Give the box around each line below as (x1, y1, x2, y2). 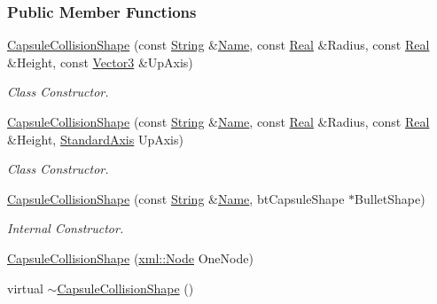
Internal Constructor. (7, 219, 124, 238)
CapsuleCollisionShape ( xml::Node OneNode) (7, 248, 254, 267)
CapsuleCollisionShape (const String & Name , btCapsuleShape (7, 189, 345, 207)
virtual (7, 278, 43, 297)
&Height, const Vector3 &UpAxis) (7, 52, 193, 71)
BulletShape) (355, 189, 425, 207)
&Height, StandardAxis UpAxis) (7, 129, 183, 148)
